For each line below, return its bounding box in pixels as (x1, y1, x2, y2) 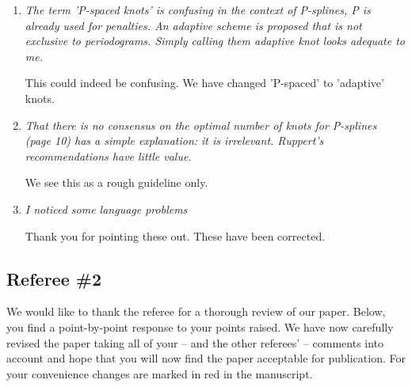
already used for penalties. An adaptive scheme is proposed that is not (25, 17, 362, 33)
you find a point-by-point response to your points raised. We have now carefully (6, 318, 394, 335)
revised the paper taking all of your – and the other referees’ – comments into (6, 334, 384, 351)
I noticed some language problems (25, 200, 188, 217)
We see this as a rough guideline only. (25, 174, 208, 191)
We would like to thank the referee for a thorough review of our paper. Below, (6, 303, 386, 320)
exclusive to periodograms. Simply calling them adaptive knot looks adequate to (25, 32, 406, 49)
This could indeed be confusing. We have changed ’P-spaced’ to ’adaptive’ (25, 74, 384, 91)
